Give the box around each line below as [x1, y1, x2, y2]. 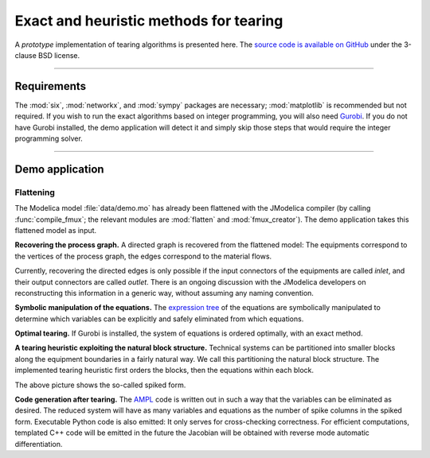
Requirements [14, 80, 87, 93]
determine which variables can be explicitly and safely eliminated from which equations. [14, 314, 304, 324]
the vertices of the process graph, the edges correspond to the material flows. [14, 251, 272, 261]
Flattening [14, 187, 56, 198]
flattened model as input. [14, 225, 97, 235]
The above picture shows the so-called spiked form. [14, 380, 186, 390]
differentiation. [14, 439, 63, 448]
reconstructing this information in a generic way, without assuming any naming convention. [14, 288, 315, 297]
